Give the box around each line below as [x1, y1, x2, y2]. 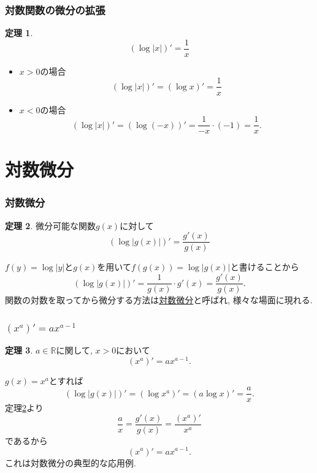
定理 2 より [5, 401, 44, 414]
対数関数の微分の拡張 [5, 2, 105, 17]
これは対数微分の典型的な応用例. [5, 456, 136, 469]
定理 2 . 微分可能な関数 [5, 219, 96, 232]
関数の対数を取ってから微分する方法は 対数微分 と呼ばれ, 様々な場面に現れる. [5, 293, 313, 306]
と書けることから [230, 260, 299, 273]
